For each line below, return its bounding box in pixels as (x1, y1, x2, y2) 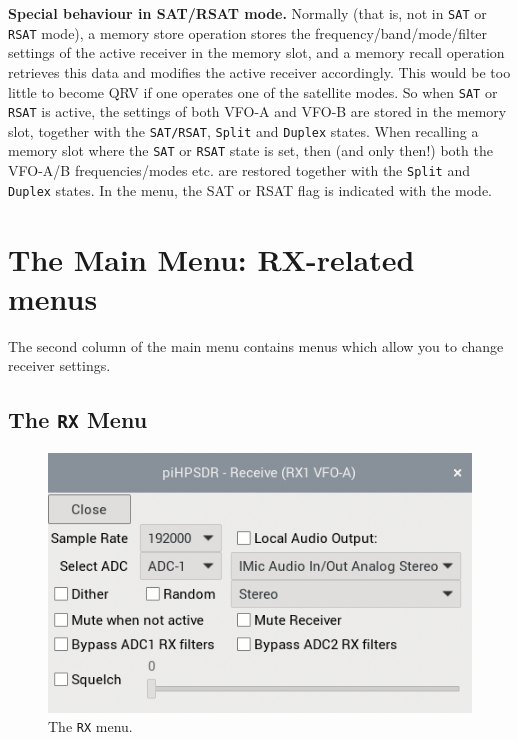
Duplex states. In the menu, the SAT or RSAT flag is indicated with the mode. (8, 179, 493, 200)
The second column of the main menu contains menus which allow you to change (8, 335, 504, 356)
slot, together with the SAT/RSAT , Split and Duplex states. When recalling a (8, 120, 479, 141)
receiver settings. (8, 355, 111, 376)
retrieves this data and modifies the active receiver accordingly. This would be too (8, 61, 511, 82)
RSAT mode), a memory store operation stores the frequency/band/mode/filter (8, 22, 488, 43)
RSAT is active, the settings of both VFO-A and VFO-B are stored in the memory (8, 101, 507, 122)
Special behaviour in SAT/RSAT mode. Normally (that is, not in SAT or (8, 3, 487, 23)
